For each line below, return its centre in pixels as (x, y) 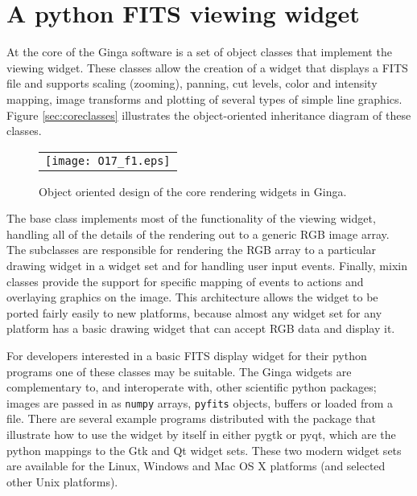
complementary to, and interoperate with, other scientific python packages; (192, 387)
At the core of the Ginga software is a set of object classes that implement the (199, 52)
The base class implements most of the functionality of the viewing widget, (191, 218)
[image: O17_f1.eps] (108, 160)
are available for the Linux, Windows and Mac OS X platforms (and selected (196, 466)
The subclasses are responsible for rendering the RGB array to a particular (192, 250)
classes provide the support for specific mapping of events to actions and (185, 281)
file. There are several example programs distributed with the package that (191, 418)
